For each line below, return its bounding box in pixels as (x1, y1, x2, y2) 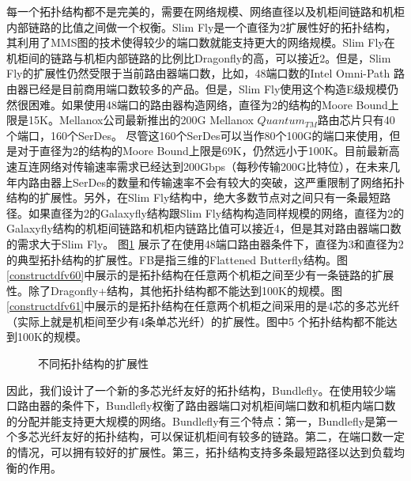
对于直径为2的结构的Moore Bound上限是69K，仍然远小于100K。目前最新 (17, 142, 389, 159)
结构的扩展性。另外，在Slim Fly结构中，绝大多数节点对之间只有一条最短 (6, 189, 380, 206)
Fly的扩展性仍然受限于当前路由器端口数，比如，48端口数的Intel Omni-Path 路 (6, 65, 405, 81)
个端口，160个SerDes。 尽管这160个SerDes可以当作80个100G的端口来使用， (6, 127, 390, 143)
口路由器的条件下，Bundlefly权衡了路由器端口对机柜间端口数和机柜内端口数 (6, 397, 396, 414)
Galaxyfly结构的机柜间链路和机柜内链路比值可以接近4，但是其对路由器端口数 (6, 220, 402, 237)
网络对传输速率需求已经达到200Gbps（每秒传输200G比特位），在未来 (39, 157, 390, 174)
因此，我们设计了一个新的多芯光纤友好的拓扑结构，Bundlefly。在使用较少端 (6, 381, 396, 398)
